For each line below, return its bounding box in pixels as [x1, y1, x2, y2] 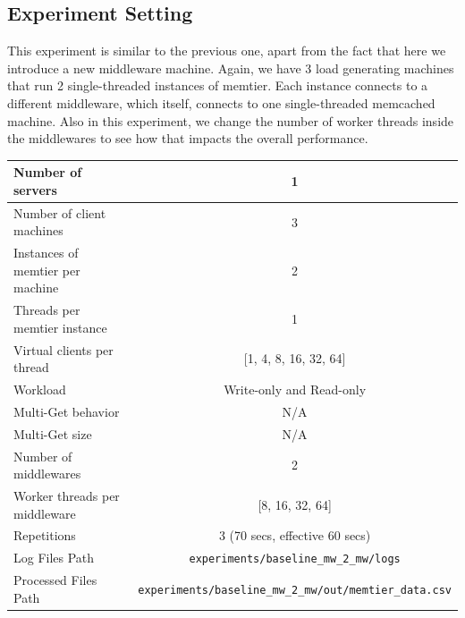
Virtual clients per [13, 340, 114, 359]
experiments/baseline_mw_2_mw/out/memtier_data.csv [138, 583, 452, 597]
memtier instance [13, 317, 107, 336]
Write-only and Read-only [224, 380, 367, 399]
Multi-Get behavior [13, 402, 120, 420]
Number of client [13, 203, 106, 222]
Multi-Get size [13, 424, 92, 443]
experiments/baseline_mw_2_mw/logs [189, 553, 401, 566]
